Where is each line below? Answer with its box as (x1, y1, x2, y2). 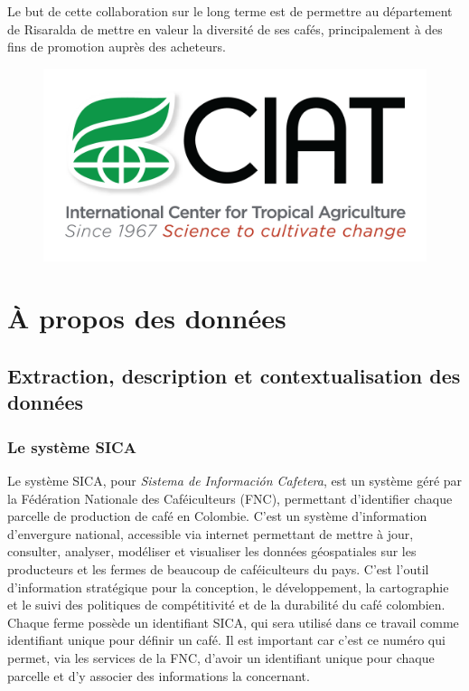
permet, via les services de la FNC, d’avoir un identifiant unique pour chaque (7, 648, 435, 667)
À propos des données (7, 299, 286, 336)
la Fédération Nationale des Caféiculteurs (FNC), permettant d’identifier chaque (7, 488, 453, 507)
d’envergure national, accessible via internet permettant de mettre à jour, (7, 524, 414, 543)
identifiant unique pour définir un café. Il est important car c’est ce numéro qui (7, 630, 446, 649)
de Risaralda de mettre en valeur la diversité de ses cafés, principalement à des (7, 19, 443, 38)
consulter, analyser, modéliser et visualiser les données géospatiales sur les (7, 542, 417, 561)
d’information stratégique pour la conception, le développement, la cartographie (7, 577, 449, 596)
